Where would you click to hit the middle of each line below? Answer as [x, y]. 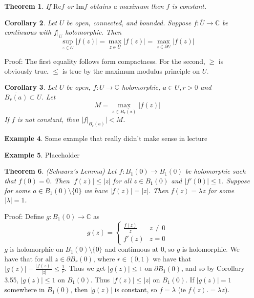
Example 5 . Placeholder [42, 154]
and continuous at [132, 249]
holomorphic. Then [93, 32]
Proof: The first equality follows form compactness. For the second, [105, 61]
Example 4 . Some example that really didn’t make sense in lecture [106, 138]
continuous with [28, 32]
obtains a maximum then [127, 6]
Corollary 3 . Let [31, 87]
